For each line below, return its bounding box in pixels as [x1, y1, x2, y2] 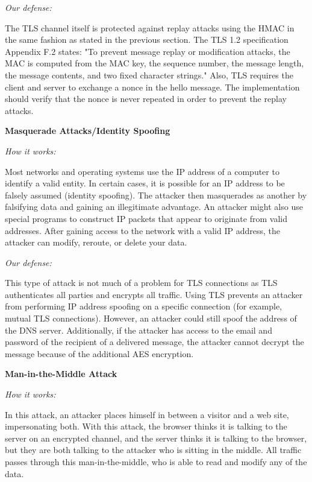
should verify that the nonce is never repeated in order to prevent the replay [5, 92, 287, 105]
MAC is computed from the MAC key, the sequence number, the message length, [5, 57, 304, 69]
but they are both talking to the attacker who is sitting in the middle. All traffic [5, 443, 302, 456]
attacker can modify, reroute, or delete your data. [5, 236, 187, 249]
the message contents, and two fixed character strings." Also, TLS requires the [5, 68, 293, 81]
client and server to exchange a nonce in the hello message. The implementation [5, 80, 300, 93]
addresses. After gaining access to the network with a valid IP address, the [5, 224, 281, 236]
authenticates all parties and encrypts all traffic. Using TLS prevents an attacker [5, 288, 303, 300]
